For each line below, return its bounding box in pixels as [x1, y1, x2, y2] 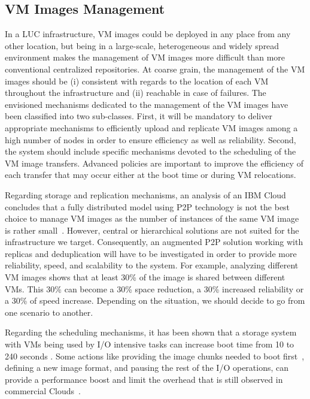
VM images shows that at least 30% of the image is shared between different [5, 271, 285, 283]
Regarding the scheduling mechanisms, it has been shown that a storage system [5, 326, 297, 338]
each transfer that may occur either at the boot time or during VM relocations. [5, 168, 296, 181]
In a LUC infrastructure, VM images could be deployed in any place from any [5, 28, 291, 40]
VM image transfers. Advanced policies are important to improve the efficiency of [5, 156, 303, 169]
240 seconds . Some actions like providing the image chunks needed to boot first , [5, 349, 305, 362]
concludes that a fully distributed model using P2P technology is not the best [5, 200, 290, 213]
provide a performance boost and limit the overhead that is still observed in [5, 373, 283, 385]
